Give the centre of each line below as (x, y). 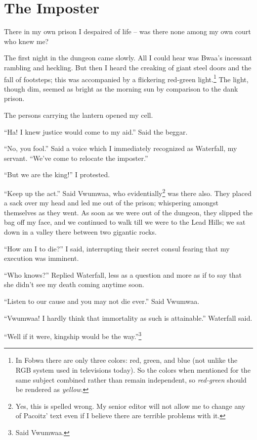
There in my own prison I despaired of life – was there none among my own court (128, 31)
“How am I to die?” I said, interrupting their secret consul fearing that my (117, 248)
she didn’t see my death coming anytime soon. (74, 284)
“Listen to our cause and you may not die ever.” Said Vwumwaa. (102, 301)
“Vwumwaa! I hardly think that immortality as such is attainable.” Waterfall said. (128, 318)
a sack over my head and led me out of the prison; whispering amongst (111, 203)
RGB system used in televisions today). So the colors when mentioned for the (133, 369)
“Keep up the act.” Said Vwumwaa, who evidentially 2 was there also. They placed (128, 192)
